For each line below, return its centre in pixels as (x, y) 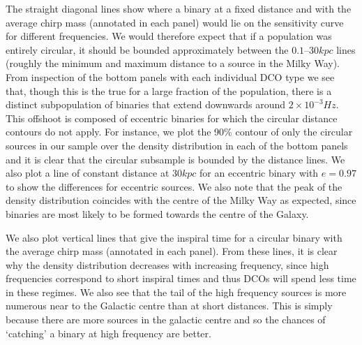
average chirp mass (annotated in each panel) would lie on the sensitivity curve (175, 22)
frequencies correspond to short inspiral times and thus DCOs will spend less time (181, 278)
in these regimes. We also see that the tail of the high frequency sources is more (176, 292)
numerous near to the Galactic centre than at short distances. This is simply (169, 306)
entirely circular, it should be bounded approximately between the (147, 49)
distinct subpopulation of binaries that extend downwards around (146, 104)
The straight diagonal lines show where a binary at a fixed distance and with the (179, 8)
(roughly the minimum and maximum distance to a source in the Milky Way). (173, 63)
